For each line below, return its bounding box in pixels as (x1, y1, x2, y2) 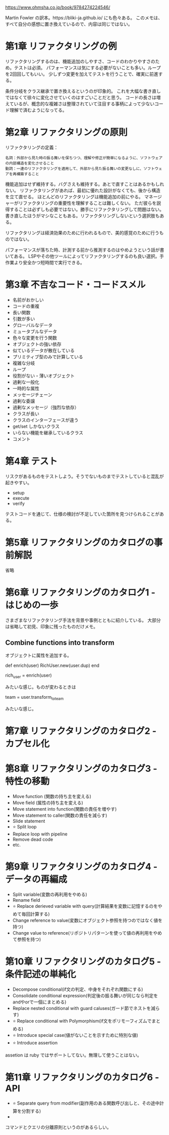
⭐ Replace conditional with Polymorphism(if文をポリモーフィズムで (12, 1018, 152, 1024)
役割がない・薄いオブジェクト (12, 372, 75, 379)
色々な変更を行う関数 (12, 334, 57, 341)
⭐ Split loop (12, 824, 37, 830)
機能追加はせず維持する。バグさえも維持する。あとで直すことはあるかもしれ (5, 181, 164, 187)
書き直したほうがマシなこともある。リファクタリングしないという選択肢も (5, 213, 160, 219)
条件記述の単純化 (5, 969, 77, 980)
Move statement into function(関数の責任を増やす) (12, 806, 117, 812)
